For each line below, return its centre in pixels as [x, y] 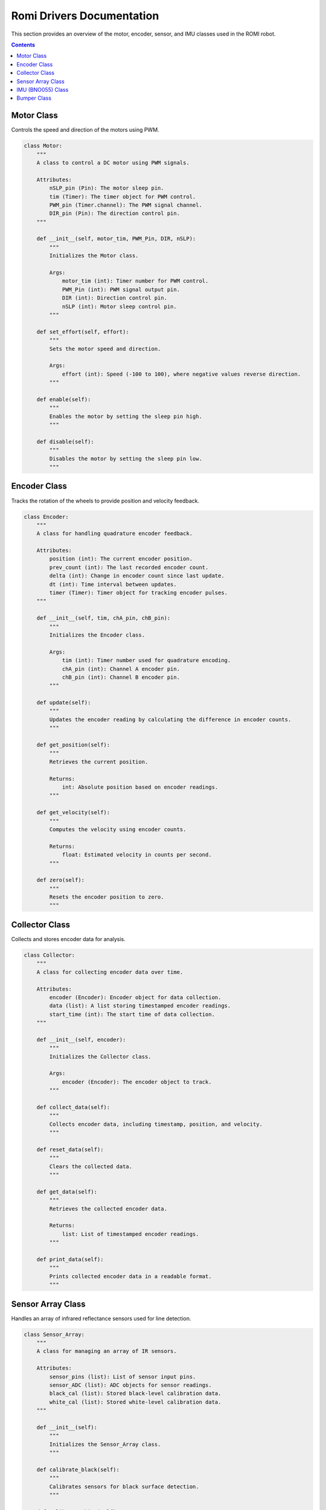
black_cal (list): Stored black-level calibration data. [135, 1393]
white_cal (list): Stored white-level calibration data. [135, 1402]
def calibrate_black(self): [78, 1470]
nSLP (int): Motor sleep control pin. [120, 306]
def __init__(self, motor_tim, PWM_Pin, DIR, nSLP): [116, 239]
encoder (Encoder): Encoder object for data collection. [135, 997]
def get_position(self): [73, 745]
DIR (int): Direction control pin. [114, 298]
